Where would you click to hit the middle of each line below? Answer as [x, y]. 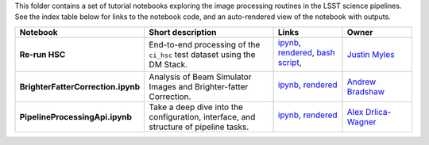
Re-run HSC [43, 54]
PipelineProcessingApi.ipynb [76, 116]
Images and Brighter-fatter [199, 86]
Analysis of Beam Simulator [200, 77]
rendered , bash [307, 52]
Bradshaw [366, 91]
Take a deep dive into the [196, 107]
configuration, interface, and [202, 116]
